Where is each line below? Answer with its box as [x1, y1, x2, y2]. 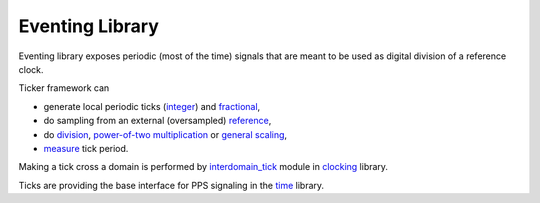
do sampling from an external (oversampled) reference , [43, 115, 272, 127]
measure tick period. [43, 142, 129, 154]
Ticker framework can [18, 82, 110, 94]
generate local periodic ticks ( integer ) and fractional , [43, 100, 261, 112]
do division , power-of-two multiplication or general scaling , [43, 128, 288, 140]
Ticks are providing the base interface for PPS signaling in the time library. [18, 179, 325, 191]
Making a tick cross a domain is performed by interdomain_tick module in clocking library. [18, 161, 389, 173]
